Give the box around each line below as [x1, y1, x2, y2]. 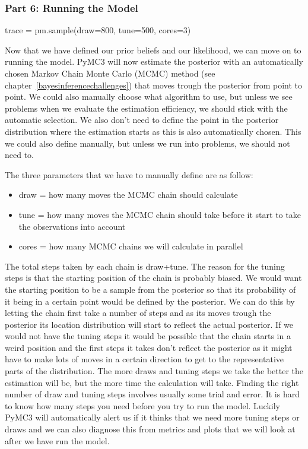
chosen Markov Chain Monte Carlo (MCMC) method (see [5, 67, 215, 79]
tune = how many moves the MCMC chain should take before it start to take [18, 208, 301, 220]
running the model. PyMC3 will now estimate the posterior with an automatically [5, 55, 303, 68]
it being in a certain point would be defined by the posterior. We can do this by [5, 295, 295, 307]
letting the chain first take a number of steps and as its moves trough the [5, 306, 271, 319]
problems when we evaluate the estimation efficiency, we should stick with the [5, 102, 288, 114]
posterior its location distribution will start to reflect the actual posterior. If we [5, 318, 294, 330]
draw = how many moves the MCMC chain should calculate [18, 188, 238, 201]
